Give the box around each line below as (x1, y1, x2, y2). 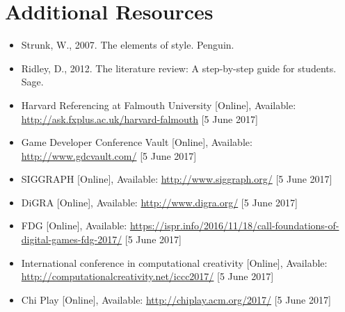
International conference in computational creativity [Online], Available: (21, 255, 328, 270)
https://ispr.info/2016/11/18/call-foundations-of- (129, 218, 339, 233)
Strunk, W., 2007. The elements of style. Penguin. (21, 38, 234, 52)
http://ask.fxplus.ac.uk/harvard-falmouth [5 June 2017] (21, 111, 258, 126)
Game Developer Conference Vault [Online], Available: (21, 135, 252, 149)
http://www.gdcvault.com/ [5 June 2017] (21, 148, 197, 163)
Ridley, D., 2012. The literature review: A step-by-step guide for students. (21, 60, 337, 75)
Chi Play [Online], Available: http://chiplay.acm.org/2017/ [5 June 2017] (21, 292, 331, 306)
